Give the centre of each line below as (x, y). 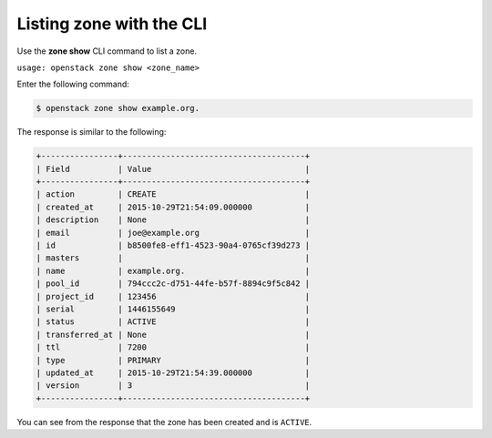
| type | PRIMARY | (173, 360)
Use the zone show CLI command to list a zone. (107, 51)
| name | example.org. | (173, 270)
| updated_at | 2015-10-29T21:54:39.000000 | (173, 372)
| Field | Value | (173, 169)
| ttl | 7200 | (173, 347)
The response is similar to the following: (92, 132)
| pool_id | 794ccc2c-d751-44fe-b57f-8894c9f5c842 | (173, 284)
